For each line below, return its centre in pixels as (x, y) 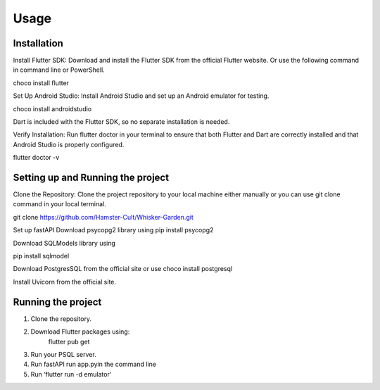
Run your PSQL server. (63, 354)
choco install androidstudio (52, 108)
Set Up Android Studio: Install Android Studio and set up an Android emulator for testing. (141, 96)
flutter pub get (69, 341)
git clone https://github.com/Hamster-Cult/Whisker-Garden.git (103, 217)
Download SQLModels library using (64, 243)
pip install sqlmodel (41, 256)
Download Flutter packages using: (80, 332)
